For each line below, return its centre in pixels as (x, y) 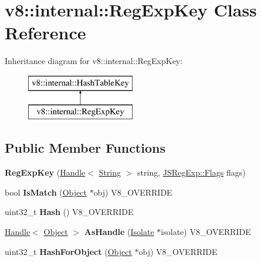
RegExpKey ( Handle (45, 172)
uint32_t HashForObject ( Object (68, 251)
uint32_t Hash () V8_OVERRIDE (69, 212)
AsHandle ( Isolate (119, 232)
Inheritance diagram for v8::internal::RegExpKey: (94, 61)
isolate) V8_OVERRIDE (206, 232)
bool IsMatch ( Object (46, 192)
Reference (45, 33)
